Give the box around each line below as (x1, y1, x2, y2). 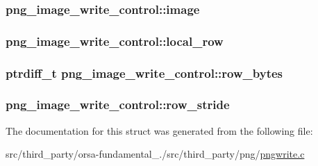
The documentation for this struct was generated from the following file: (6, 123, 313, 138)
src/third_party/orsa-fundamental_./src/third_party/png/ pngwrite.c (6, 147, 305, 161)
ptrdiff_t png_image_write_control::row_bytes (6, 64, 283, 81)
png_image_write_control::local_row (6, 32, 224, 49)
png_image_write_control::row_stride (6, 96, 230, 113)
